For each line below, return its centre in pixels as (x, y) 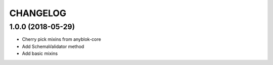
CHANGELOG (38, 13)
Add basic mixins (40, 53)
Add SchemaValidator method (53, 46)
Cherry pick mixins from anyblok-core (61, 39)
